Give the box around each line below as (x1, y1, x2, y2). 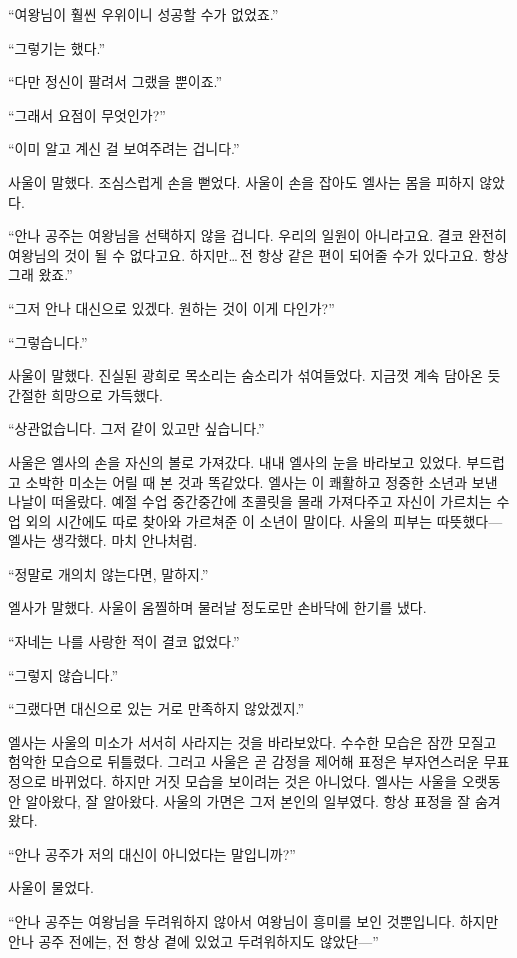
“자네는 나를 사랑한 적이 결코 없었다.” (8, 631, 240, 652)
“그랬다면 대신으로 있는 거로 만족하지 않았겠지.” (8, 698, 305, 719)
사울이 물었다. (8, 877, 94, 898)
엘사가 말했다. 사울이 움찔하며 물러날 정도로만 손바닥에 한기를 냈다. (8, 597, 427, 618)
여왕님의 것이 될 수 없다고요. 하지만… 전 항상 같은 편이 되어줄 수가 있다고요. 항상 (8, 244, 509, 265)
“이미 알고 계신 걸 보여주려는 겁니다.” (8, 138, 240, 159)
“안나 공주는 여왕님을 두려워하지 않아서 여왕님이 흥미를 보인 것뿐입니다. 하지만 (8, 911, 499, 931)
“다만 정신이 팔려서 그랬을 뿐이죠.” (8, 71, 223, 92)
